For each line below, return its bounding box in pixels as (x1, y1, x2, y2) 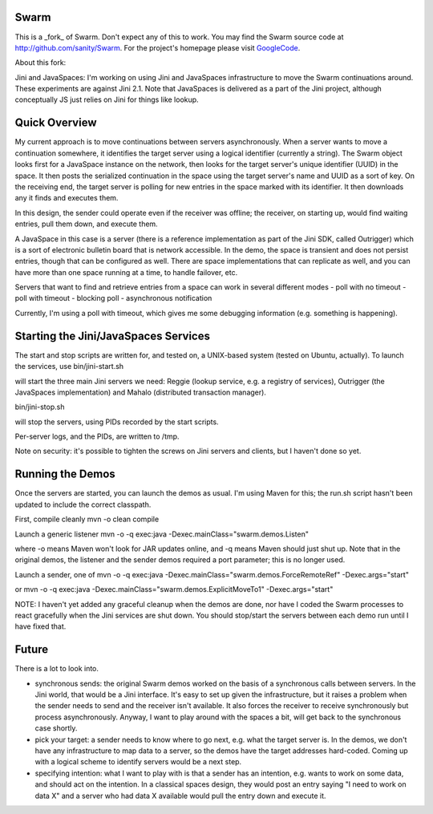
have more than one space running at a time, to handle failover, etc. (14, 267, 238, 277)
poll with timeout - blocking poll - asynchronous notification (14, 294, 212, 303)
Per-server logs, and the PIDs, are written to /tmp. (14, 431, 180, 441)
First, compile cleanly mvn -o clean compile (14, 514, 160, 524)
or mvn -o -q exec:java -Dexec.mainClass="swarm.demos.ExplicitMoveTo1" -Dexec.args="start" (14, 585, 334, 594)
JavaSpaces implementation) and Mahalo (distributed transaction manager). (14, 387, 266, 397)
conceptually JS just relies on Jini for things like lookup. (14, 95, 200, 104)
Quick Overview (14, 116, 97, 130)
